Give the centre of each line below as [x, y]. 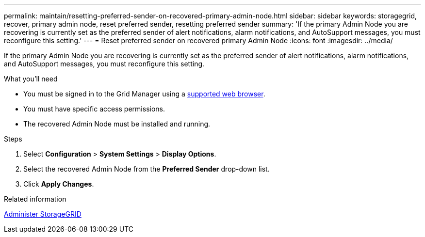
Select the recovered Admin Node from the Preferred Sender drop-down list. [147, 169]
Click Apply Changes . [59, 184]
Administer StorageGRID [43, 214]
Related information [35, 199]
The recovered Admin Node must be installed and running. [117, 124]
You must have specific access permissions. [94, 109]
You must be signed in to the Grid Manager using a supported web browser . [144, 94]
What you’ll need [31, 79]
